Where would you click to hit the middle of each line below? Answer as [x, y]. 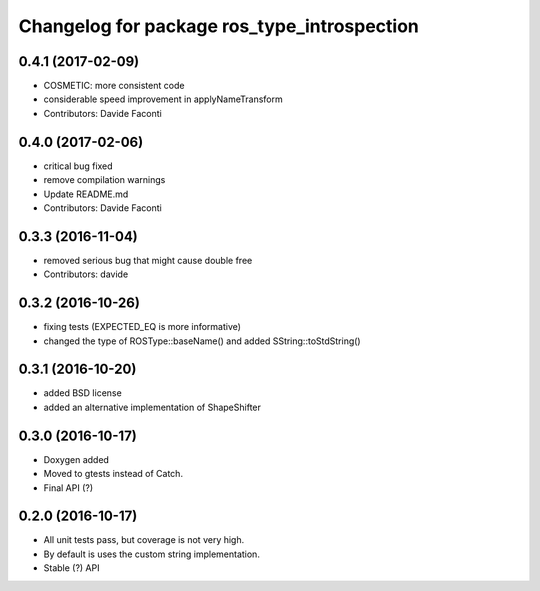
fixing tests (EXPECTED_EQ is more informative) [142, 327]
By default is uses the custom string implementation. [151, 554]
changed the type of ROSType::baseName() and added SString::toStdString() [202, 341]
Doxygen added [76, 459]
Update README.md [86, 194]
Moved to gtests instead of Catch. [113, 474]
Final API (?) [68, 487]
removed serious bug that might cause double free [148, 260]
